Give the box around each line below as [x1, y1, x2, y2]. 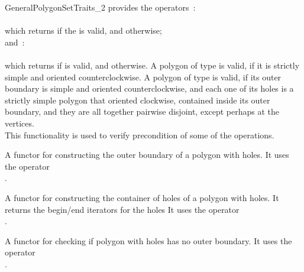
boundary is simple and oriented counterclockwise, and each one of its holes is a [5, 82, 294, 95]
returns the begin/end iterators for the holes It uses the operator [5, 203, 240, 215]
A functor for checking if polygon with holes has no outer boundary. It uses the [5, 234, 292, 247]
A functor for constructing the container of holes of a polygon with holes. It [5, 191, 279, 203]
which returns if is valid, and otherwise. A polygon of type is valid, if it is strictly [5, 59, 300, 71]
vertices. [5, 116, 34, 129]
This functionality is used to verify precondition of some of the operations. [5, 128, 274, 141]
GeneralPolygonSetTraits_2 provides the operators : [5, 1, 196, 13]
